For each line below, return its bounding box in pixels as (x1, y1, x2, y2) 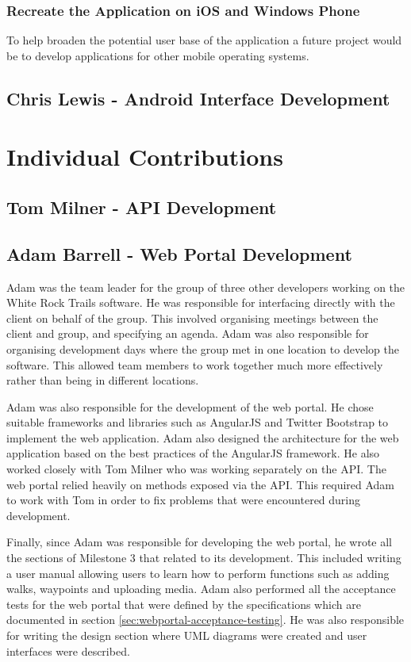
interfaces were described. (6, 642, 130, 659)
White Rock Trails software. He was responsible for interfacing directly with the (6, 294, 395, 311)
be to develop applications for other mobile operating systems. (6, 47, 309, 63)
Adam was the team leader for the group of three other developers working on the (6, 278, 405, 295)
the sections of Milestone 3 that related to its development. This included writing (6, 549, 401, 566)
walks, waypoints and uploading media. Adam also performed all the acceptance (6, 580, 396, 597)
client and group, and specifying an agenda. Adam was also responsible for (6, 325, 369, 342)
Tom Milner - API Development (6, 194, 277, 219)
